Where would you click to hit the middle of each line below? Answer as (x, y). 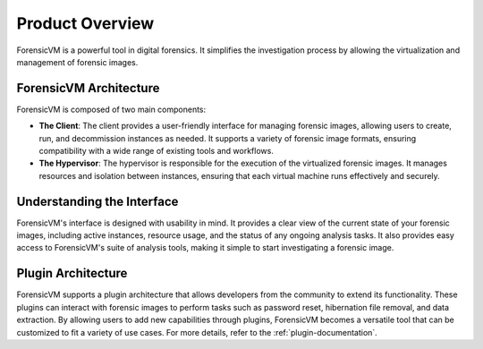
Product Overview (85, 23)
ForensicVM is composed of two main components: (111, 109)
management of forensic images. (77, 62)
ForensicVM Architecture (88, 88)
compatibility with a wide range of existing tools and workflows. (157, 151)
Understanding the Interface (97, 201)
